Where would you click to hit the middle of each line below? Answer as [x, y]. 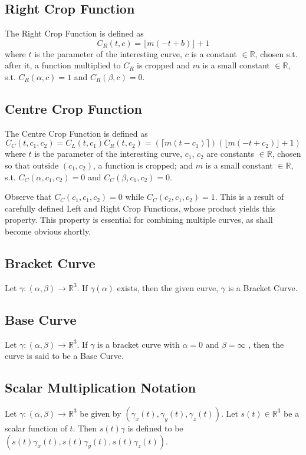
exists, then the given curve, [168, 287]
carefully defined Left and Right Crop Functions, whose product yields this [140, 208]
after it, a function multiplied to [63, 65]
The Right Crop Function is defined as [74, 33]
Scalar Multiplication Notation [101, 388]
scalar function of [36, 428]
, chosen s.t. [276, 53]
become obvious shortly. [48, 231]
